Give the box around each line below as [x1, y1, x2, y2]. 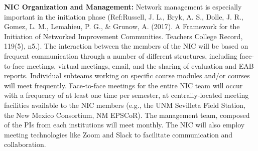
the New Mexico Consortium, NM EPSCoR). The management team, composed [4, 109, 250, 120]
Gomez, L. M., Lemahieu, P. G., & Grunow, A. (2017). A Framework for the [4, 21, 240, 32]
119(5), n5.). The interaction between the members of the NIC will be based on [4, 41, 248, 51]
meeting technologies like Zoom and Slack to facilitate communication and [4, 129, 233, 139]
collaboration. [4, 139, 46, 149]
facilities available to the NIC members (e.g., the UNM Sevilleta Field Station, [4, 99, 246, 110]
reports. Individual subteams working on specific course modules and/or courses [4, 70, 250, 81]
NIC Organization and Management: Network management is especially [4, 2, 242, 12]
